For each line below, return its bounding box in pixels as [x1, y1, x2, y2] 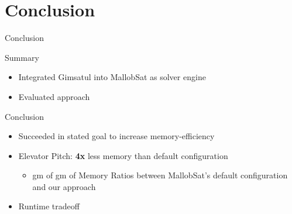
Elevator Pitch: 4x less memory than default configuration [18, 149, 228, 161]
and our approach [32, 180, 96, 192]
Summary [5, 51, 39, 63]
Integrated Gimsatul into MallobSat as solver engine [18, 71, 206, 83]
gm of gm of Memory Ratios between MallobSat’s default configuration [32, 169, 288, 181]
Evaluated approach [18, 90, 90, 102]
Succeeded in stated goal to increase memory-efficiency [18, 130, 215, 142]
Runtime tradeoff [18, 200, 80, 212]
